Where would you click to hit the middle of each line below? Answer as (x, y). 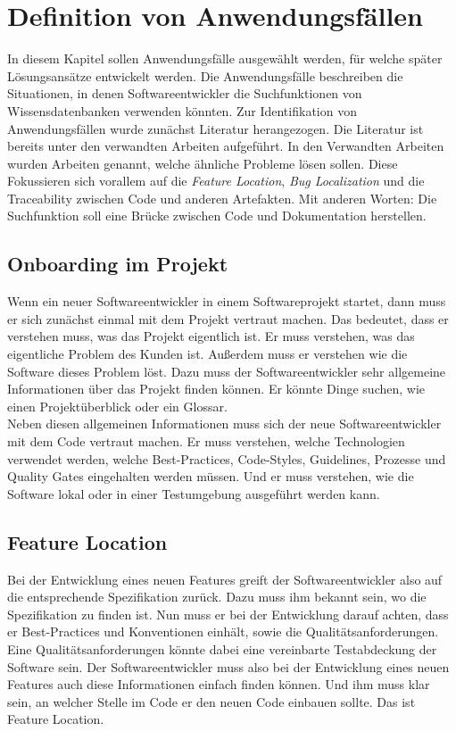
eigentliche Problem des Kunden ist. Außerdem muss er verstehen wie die (207, 354)
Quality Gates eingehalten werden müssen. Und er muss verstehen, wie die (211, 476)
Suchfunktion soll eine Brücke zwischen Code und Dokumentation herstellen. (217, 216)
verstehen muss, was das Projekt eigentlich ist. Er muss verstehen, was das (211, 336)
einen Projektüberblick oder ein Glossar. (117, 406)
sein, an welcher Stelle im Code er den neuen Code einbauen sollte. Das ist (211, 701)
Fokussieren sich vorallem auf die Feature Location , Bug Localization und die (216, 181)
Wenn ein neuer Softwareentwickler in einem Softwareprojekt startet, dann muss (227, 301)
